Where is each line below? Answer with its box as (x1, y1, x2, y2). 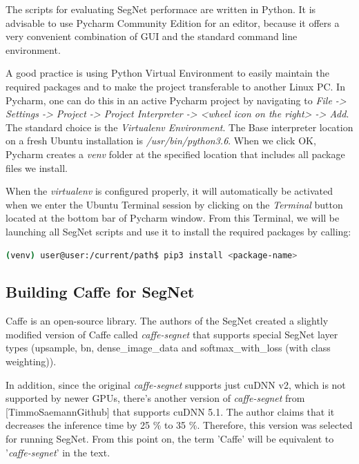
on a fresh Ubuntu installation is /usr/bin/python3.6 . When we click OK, (6, 133, 316, 148)
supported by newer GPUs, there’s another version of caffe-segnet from (6, 391, 305, 405)
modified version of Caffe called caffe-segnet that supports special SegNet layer (6, 327, 338, 341)
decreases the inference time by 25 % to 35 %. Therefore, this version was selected (6, 418, 353, 432)
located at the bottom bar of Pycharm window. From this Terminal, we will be (6, 211, 340, 225)
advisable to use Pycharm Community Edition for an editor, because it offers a (6, 15, 340, 30)
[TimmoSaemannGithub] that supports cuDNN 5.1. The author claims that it (6, 404, 335, 418)
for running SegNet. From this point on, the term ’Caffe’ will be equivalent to (6, 432, 334, 446)
